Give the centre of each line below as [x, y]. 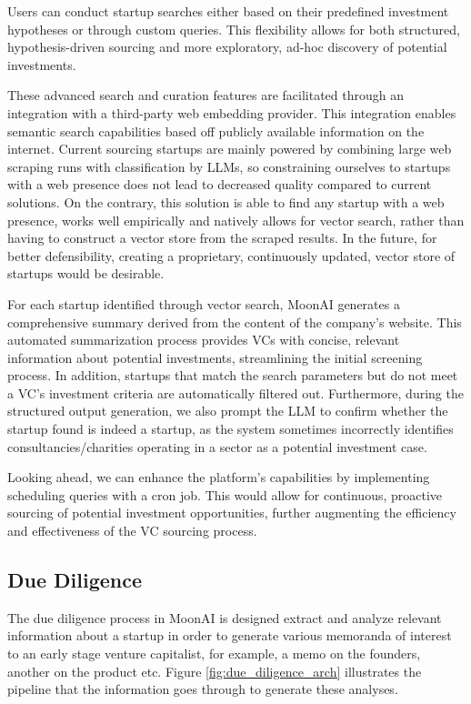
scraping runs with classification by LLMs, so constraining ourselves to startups [229, 166]
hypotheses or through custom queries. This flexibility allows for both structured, [234, 29]
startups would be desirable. [86, 273]
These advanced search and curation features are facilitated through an [205, 95]
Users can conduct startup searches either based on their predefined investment [228, 11]
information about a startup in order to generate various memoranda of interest [230, 635]
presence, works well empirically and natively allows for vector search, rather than [236, 220]
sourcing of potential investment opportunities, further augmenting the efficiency [232, 513]
